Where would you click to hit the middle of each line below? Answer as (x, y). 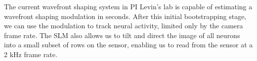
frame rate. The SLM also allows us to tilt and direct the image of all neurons (122, 35)
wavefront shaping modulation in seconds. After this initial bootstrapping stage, (125, 16)
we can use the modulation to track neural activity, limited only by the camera (124, 26)
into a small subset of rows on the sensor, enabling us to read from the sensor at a (128, 45)
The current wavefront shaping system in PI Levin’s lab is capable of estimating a (128, 6)
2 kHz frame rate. (31, 54)
